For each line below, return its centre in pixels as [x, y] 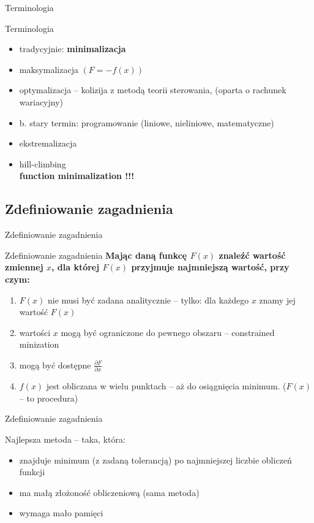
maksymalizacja [49, 69]
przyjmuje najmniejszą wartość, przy [210, 267]
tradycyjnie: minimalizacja [73, 49]
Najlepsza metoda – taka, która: [65, 439]
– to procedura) [49, 398]
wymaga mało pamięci [61, 513]
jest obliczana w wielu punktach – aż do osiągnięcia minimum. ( [166, 386]
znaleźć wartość [252, 255]
